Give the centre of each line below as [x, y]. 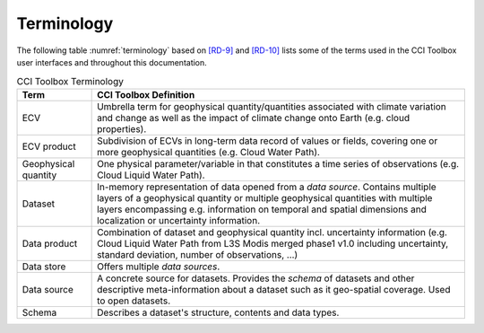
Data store [44, 267]
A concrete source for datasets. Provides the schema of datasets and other [256, 278]
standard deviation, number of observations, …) [198, 254]
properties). [122, 128]
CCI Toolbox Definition [146, 94]
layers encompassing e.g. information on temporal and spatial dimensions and [262, 209]
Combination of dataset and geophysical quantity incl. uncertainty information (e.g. [272, 232]
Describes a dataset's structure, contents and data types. [218, 312]
